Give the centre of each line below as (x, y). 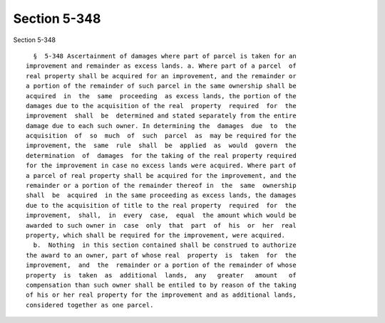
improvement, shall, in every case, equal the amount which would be (161, 216)
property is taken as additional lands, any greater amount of (161, 275)
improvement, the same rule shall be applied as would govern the (161, 145)
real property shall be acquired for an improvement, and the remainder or (161, 76)
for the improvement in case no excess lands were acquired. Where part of (161, 166)
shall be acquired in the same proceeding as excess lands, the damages (161, 195)
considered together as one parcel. (90, 305)
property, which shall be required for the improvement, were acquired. (155, 235)
